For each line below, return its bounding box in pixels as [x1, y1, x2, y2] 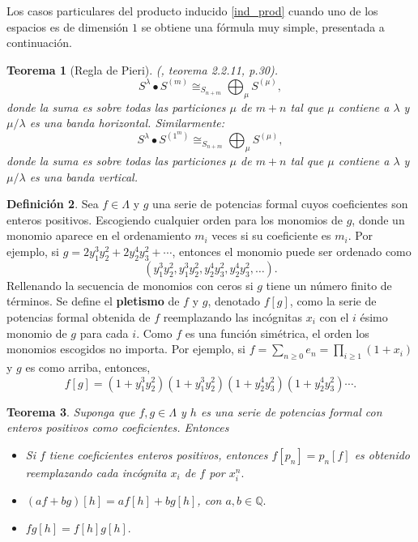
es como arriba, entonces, [25, 358, 151, 375]
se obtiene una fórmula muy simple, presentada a [141, 18, 385, 35]
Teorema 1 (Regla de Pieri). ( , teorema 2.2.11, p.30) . [6, 61, 278, 78]
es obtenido [354, 446, 410, 463]
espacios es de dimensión [6, 18, 129, 35]
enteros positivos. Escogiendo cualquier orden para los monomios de [6, 211, 343, 228]
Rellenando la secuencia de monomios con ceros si [6, 276, 254, 293]
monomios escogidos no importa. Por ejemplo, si [6, 340, 245, 357]
